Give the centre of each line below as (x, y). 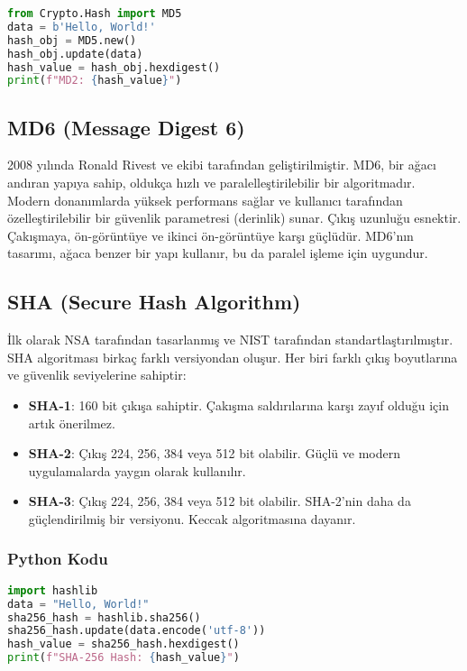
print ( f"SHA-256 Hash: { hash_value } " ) (124, 658)
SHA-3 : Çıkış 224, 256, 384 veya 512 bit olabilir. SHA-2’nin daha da (220, 501)
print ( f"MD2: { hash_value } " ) (95, 81)
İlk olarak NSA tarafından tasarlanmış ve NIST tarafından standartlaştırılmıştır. (230, 340)
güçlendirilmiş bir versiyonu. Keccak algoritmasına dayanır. (192, 518)
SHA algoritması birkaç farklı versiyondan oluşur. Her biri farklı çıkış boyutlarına (233, 357)
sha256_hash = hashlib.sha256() (104, 617)
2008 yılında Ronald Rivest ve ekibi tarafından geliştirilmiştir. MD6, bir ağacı (222, 165)
